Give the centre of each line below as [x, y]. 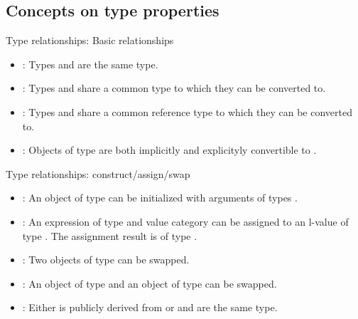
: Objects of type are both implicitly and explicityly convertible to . [169, 150]
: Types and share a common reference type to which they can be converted [187, 111]
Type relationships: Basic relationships [90, 40]
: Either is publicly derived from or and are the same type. [150, 307]
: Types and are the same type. [90, 64]
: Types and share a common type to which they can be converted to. [174, 88]
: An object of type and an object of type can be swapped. [150, 283]
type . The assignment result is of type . [110, 235]
